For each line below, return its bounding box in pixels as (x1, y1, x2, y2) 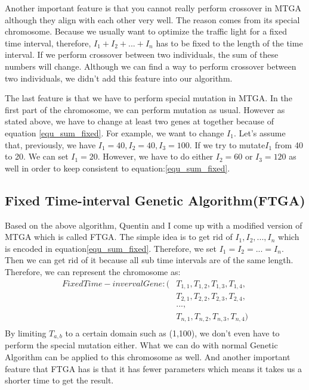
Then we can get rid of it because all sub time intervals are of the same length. (5, 254, 293, 266)
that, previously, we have (5, 138, 96, 151)
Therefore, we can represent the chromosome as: (5, 265, 181, 277)
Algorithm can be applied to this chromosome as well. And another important (5, 351, 291, 363)
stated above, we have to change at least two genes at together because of (5, 115, 274, 127)
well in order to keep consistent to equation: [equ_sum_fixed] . (5, 161, 230, 174)
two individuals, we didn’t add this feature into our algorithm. (5, 71, 233, 84)
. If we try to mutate (189, 138, 265, 151)
